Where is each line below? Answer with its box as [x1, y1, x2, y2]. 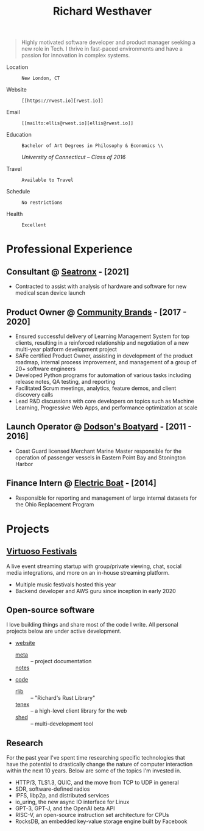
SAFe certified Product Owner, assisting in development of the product [15, 352, 193, 359]
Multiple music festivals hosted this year [15, 581, 117, 588]
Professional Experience [6, 242, 133, 256]
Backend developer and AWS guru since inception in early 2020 [15, 587, 177, 594]
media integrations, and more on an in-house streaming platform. [6, 569, 170, 576]
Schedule [6, 188, 30, 195]
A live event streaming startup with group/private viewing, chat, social [6, 563, 181, 570]
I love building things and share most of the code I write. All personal [6, 621, 178, 628]
